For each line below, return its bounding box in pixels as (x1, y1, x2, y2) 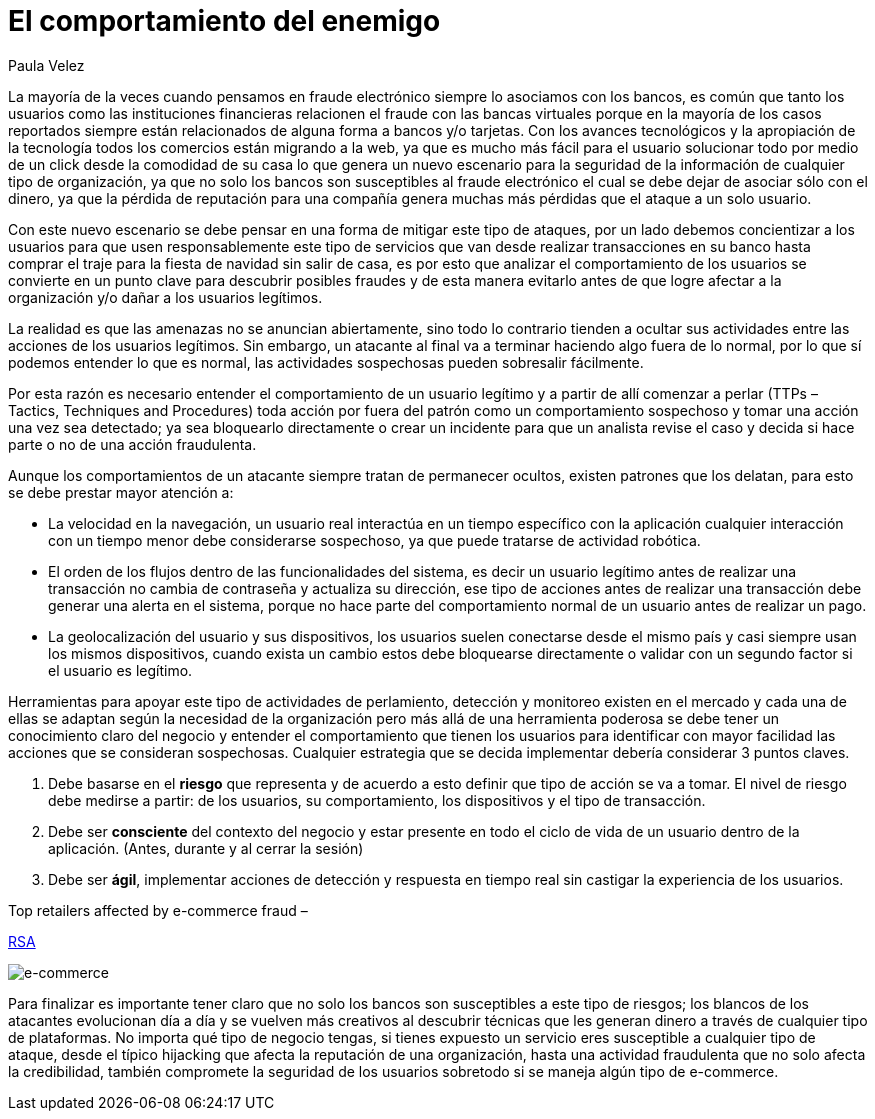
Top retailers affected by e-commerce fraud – (8, 901, 308, 919)
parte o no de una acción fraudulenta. (8, 435, 257, 453)
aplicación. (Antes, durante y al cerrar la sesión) (48, 839, 364, 857)
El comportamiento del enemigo (8, 4, 441, 38)
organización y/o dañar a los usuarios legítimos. (8, 288, 323, 306)
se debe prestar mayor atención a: (8, 483, 234, 501)
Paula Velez (8, 56, 85, 74)
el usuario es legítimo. (48, 661, 193, 679)
